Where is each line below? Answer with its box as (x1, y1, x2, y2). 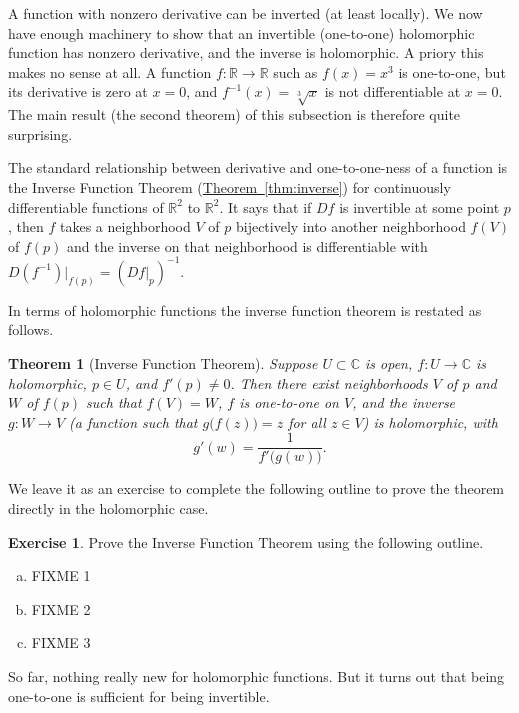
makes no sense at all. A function (8, 61, 212, 82)
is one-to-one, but (398, 61, 506, 82)
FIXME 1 (31, 565, 91, 586)
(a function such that (69, 411, 198, 432)
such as (273, 61, 318, 82)
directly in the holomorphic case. (8, 498, 209, 519)
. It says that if (219, 196, 312, 217)
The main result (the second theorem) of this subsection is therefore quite (8, 104, 461, 125)
